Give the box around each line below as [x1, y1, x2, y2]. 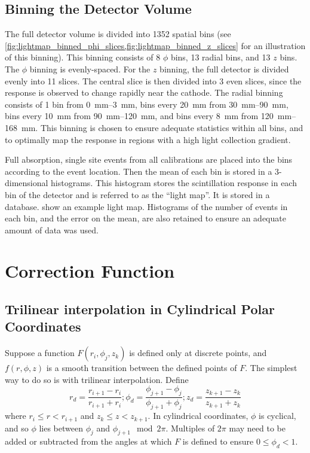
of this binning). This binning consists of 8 [5, 51, 161, 63]
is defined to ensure [182, 435, 254, 448]
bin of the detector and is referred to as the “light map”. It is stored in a [5, 188, 270, 200]
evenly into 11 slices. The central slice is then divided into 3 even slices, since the [5, 74, 302, 87]
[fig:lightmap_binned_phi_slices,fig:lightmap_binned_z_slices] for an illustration [5, 39, 306, 51]
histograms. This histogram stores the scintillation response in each [51, 177, 297, 189]
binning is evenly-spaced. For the [29, 62, 151, 75]
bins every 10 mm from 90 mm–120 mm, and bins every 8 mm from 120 [5, 110, 274, 122]
